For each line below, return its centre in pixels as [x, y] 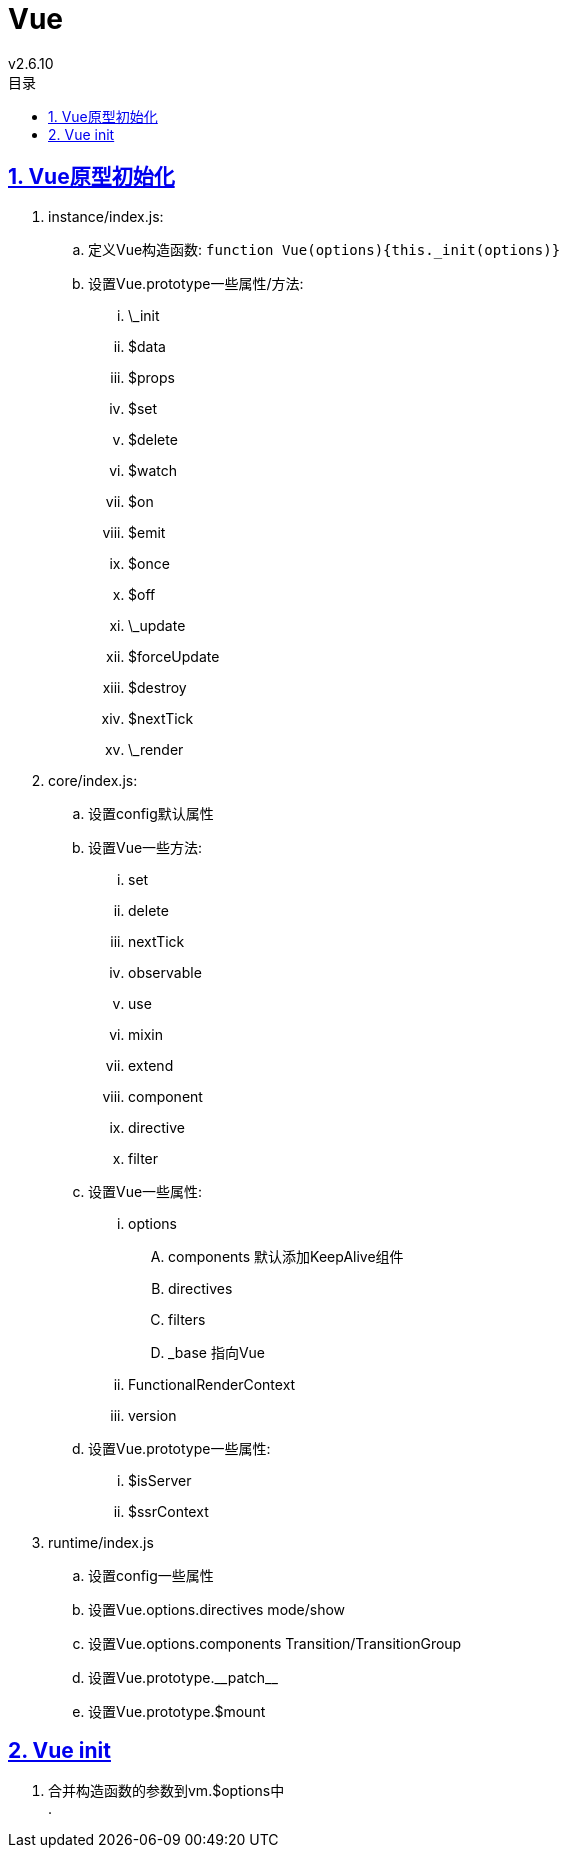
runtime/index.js [101, 1542]
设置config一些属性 [151, 1575]
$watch [153, 470]
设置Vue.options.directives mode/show [217, 1609]
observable [165, 972]
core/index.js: [93, 780]
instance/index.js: [106, 216]
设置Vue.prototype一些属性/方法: [196, 283]
